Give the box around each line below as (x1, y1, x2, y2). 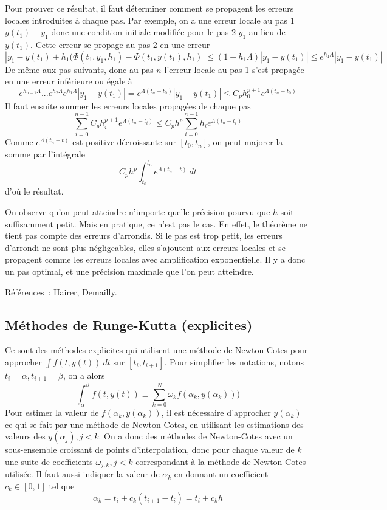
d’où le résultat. (5, 185, 64, 198)
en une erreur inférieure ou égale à (5, 75, 132, 88)
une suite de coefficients (5, 455, 93, 467)
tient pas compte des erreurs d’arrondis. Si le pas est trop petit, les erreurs (5, 229, 283, 242)
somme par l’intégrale (5, 148, 85, 160)
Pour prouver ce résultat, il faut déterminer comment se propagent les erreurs (5, 2, 294, 14)
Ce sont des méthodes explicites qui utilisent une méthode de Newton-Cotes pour (5, 343, 308, 356)
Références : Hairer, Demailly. (5, 285, 117, 298)
